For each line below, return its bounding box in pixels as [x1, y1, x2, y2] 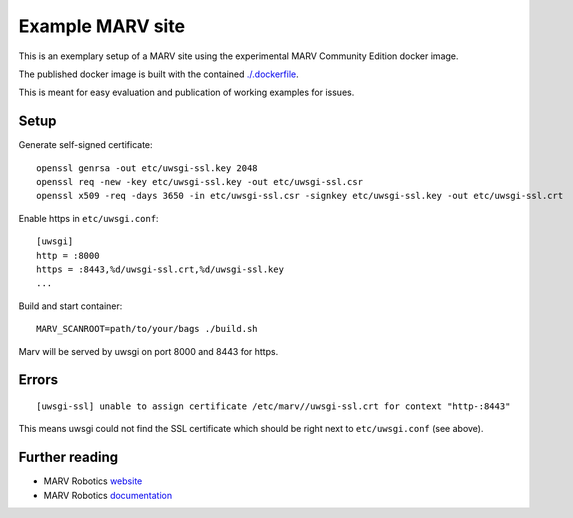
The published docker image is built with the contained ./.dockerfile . [18, 68, 299, 80]
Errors [18, 371, 59, 389]
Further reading [18, 449, 119, 466]
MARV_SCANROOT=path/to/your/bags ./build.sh [36, 323, 259, 335]
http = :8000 [36, 250, 100, 261]
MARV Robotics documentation [43, 489, 173, 501]
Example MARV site [18, 15, 185, 37]
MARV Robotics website [43, 475, 143, 487]
